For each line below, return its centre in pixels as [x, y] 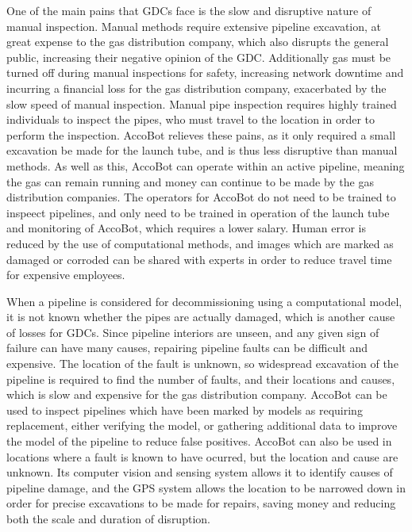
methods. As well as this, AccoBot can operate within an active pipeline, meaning [206, 165]
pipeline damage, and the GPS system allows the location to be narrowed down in [206, 487]
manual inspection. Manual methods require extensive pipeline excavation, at [194, 26]
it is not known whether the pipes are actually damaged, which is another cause [201, 317]
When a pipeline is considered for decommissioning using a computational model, [204, 301]
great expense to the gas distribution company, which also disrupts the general [198, 42]
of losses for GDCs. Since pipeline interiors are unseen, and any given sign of [193, 332]
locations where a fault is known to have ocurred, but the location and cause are [202, 456]
